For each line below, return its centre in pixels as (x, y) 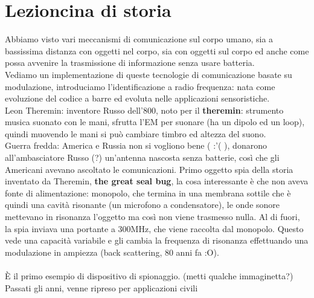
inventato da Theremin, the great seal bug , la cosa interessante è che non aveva (157, 181)
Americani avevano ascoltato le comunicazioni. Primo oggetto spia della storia (149, 169)
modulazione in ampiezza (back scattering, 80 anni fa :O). (112, 252)
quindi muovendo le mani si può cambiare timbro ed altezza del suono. (136, 133)
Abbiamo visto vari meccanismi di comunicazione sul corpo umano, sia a (139, 39)
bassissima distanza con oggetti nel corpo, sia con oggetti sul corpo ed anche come (157, 50)
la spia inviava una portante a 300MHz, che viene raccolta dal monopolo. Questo (154, 228)
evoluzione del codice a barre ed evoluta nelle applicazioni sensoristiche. (137, 98)
